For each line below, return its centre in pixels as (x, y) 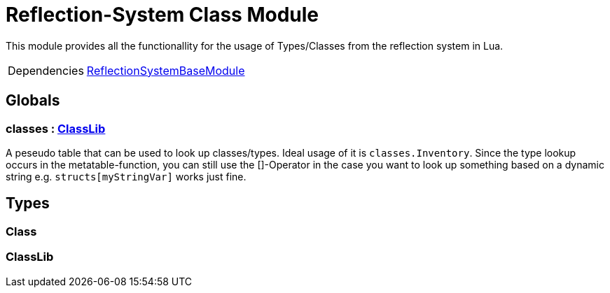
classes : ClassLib (56, 128)
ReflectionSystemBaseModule (166, 70)
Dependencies (46, 70)
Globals (33, 101)
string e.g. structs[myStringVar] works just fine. (126, 176)
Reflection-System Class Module (162, 15)
